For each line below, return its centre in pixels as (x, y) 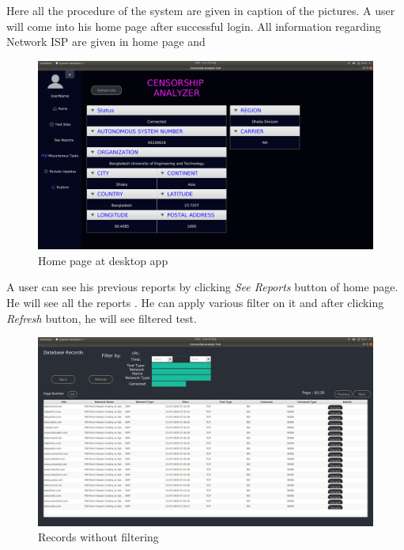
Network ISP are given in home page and (106, 42)
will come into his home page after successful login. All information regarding (194, 26)
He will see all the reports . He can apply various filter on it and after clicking (195, 303)
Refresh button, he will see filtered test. (102, 318)
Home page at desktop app (103, 260)
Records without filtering (98, 537)
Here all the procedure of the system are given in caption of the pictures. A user (201, 10)
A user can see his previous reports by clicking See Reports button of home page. (202, 287)
